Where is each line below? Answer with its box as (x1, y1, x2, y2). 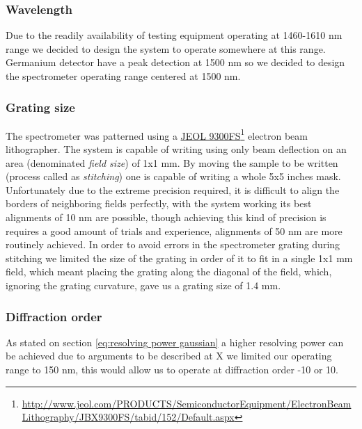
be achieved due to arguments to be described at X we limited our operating (6, 348, 332, 363)
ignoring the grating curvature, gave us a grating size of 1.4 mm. (6, 278, 281, 292)
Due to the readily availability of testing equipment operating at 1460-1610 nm (6, 28, 343, 42)
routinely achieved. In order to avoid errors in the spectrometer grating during (6, 237, 340, 252)
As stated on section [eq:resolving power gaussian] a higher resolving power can (6, 334, 344, 349)
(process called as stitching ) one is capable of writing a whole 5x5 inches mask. (6, 169, 341, 184)
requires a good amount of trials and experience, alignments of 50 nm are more (6, 223, 343, 238)
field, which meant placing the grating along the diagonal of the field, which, (6, 264, 332, 279)
